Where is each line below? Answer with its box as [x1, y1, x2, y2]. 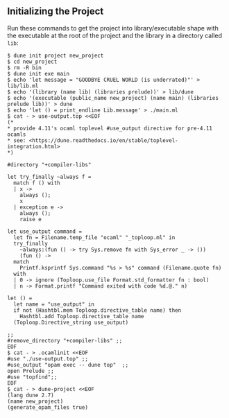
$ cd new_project [7, 58, 58, 65]
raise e [19, 216, 42, 223]
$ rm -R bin [7, 64, 42, 71]
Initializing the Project [7, 6, 104, 17]
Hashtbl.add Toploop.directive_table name [19, 313, 144, 320]
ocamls [7, 131, 26, 138]
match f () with [13, 180, 60, 186]
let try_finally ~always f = [7, 173, 92, 180]
